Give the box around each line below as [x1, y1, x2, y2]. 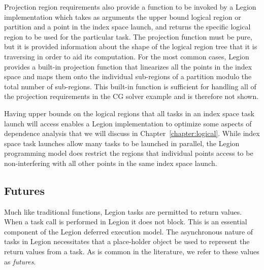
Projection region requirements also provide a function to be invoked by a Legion [4, 2, 256, 12]
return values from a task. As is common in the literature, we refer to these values [4, 246, 259, 257]
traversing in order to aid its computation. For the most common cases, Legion [4, 51, 249, 61]
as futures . [4, 256, 36, 266]
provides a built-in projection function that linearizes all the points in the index [4, 61, 252, 72]
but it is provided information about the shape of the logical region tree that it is [4, 41, 257, 52]
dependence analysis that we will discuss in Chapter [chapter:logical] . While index [4, 128, 260, 139]
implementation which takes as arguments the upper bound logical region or [4, 11, 241, 22]
